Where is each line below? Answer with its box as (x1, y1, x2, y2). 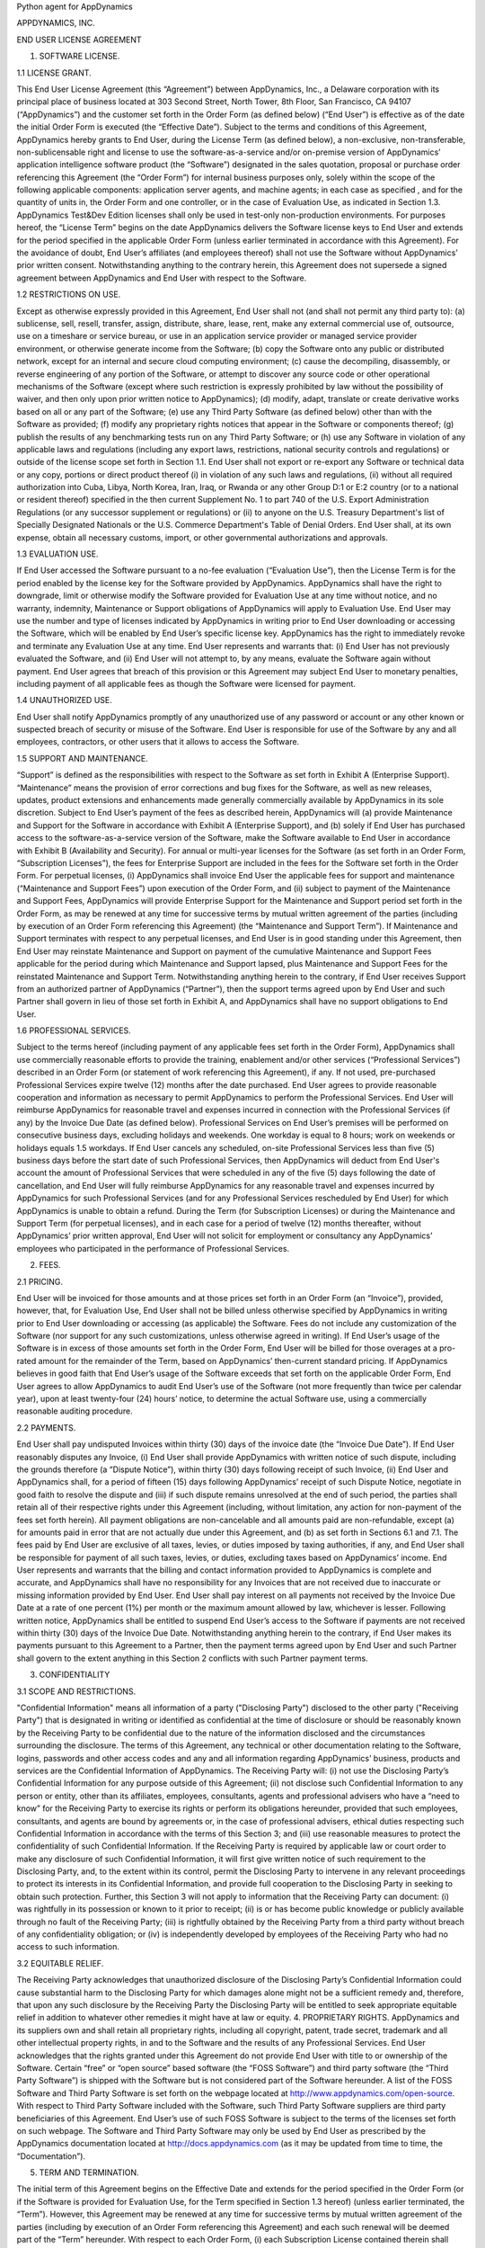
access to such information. (16, 1941, 120, 1952)
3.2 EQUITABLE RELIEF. (16, 1958, 104, 1968)
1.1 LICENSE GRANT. (16, 67, 92, 78)
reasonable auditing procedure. (16, 1405, 134, 1416)
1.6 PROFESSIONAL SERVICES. (16, 1025, 132, 1036)
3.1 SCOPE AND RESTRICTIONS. (16, 1686, 137, 1697)
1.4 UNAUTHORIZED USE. (16, 695, 112, 706)
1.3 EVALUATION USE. (16, 549, 99, 559)
